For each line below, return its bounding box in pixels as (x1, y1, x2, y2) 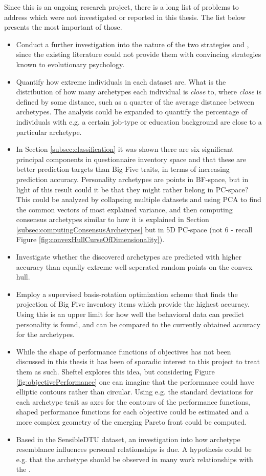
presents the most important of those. (4, 22, 122, 32)
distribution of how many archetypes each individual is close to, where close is (16, 86, 261, 97)
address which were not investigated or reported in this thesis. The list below (4, 11, 246, 22)
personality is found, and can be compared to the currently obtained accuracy (16, 319, 260, 329)
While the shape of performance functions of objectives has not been (16, 346, 231, 356)
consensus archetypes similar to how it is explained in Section (16, 214, 209, 225)
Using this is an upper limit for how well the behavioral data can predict (16, 309, 245, 320)
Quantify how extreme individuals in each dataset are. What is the (16, 76, 226, 87)
